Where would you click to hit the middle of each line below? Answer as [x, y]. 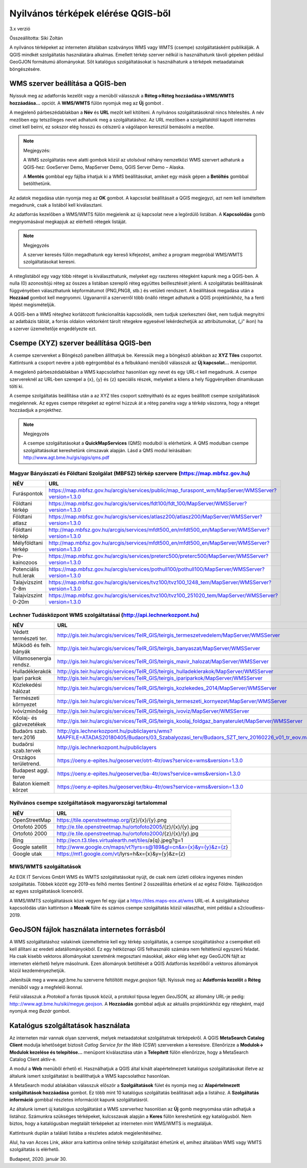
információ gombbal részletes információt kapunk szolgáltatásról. [79, 1099]
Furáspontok [28, 494]
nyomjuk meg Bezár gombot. [40, 1011]
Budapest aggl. [31, 771]
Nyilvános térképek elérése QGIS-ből [90, 13]
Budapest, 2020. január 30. [38, 1159]
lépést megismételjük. [32, 305]
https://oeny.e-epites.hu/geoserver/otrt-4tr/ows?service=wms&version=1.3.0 [150, 760]
